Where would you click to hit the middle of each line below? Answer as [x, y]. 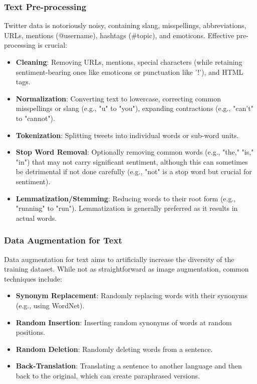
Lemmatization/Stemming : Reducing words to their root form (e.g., [126, 198]
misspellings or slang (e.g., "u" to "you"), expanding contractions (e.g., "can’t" [135, 108]
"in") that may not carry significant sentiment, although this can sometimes [132, 161]
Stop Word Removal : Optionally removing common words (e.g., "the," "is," [135, 152]
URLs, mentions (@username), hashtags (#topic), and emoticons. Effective [119, 35]
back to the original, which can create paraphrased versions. [108, 375]
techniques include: [33, 278]
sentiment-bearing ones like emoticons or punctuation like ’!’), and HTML [130, 72]
